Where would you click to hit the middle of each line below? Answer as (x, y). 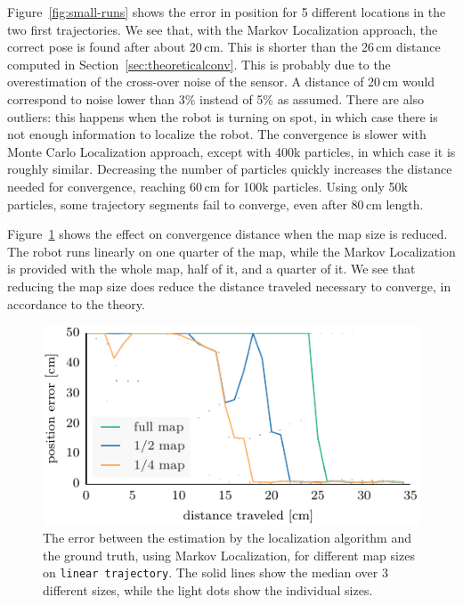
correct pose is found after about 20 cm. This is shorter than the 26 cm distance (224, 47)
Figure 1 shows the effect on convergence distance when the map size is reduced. (227, 234)
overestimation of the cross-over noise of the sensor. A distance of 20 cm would (221, 82)
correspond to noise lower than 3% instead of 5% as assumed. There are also (216, 98)
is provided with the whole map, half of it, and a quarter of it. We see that (211, 269)
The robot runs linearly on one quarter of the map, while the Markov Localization (231, 251)
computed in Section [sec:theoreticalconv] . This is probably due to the (199, 64)
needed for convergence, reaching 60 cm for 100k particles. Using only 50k (207, 186)
